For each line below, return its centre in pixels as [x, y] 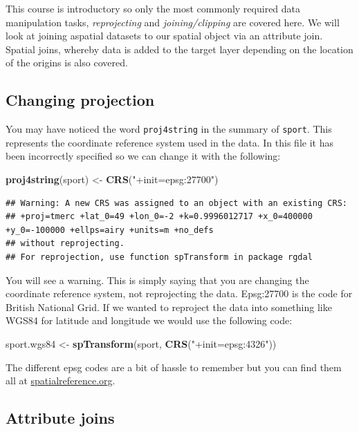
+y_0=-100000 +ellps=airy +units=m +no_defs [110, 230]
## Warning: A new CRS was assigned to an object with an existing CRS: [176, 203]
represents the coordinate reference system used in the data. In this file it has [169, 142]
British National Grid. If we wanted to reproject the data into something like [169, 307]
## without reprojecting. [65, 244]
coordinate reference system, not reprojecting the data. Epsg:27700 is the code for [179, 293]
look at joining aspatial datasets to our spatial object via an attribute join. [164, 36]
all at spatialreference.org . [61, 381]
